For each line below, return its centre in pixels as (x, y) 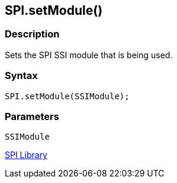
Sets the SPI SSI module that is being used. (89, 55)
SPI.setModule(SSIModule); (67, 96)
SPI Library (26, 155)
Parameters (32, 116)
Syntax (21, 76)
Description (32, 34)
